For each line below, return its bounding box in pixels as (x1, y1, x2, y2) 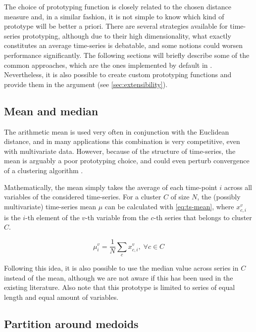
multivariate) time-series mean (4, 201, 97, 211)
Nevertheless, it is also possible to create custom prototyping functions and (4, 69, 232, 80)
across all (224, 182, 253, 192)
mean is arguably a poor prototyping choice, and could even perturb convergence (4, 155, 250, 166)
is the (4, 212, 21, 222)
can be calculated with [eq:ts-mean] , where (104, 201, 234, 211)
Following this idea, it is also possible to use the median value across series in (4, 262, 239, 273)
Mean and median (4, 103, 99, 118)
